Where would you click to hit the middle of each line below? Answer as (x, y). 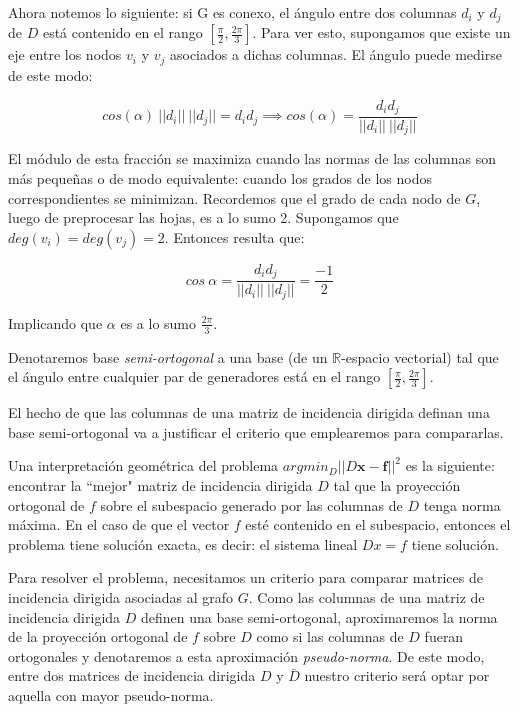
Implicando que (55, 322)
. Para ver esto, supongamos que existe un (381, 32)
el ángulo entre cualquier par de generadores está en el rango (194, 376)
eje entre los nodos (65, 54)
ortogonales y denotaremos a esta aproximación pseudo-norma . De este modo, (246, 655)
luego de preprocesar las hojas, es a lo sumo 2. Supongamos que (203, 217)
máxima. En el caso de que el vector (119, 524)
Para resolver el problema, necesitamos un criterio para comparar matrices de (245, 577)
